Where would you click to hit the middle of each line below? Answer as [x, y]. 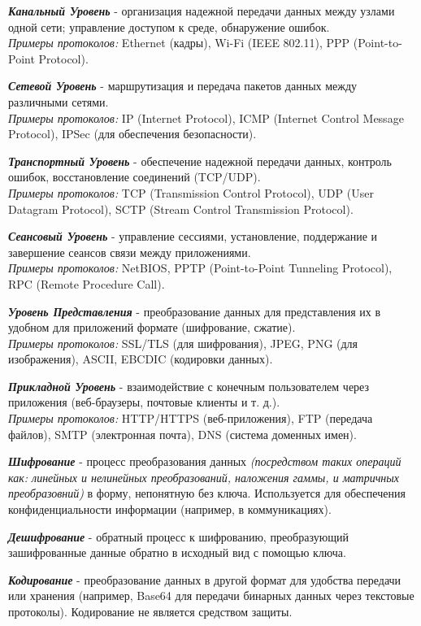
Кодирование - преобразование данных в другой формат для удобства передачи [205, 579]
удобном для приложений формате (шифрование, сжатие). [152, 327]
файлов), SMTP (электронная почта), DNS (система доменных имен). [182, 434]
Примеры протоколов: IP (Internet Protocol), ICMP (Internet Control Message [206, 117]
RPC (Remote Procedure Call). [87, 283]
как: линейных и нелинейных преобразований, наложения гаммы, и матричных [204, 477]
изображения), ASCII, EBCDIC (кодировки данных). [141, 359]
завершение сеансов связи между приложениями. [130, 252]
